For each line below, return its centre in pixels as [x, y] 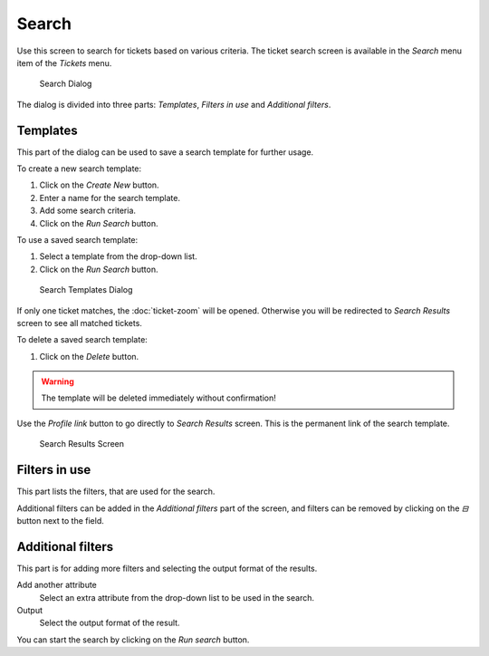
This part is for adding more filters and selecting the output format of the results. [167, 568]
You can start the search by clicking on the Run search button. [133, 640]
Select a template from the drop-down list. [119, 256]
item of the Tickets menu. [64, 63]
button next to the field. [60, 520]
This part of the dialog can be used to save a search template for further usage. [165, 152]
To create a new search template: [79, 169]
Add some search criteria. [87, 211]
